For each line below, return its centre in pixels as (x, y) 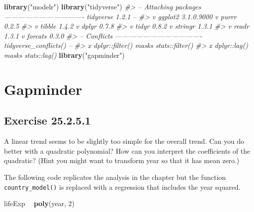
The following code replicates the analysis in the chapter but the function (115, 177)
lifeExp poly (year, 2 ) (39, 203)
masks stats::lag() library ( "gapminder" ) (64, 55)
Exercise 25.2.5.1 (48, 120)
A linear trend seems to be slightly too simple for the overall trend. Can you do (124, 141)
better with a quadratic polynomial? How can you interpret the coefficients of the (127, 150)
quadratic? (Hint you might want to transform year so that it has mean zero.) (122, 160)
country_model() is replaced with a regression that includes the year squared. (122, 187)
